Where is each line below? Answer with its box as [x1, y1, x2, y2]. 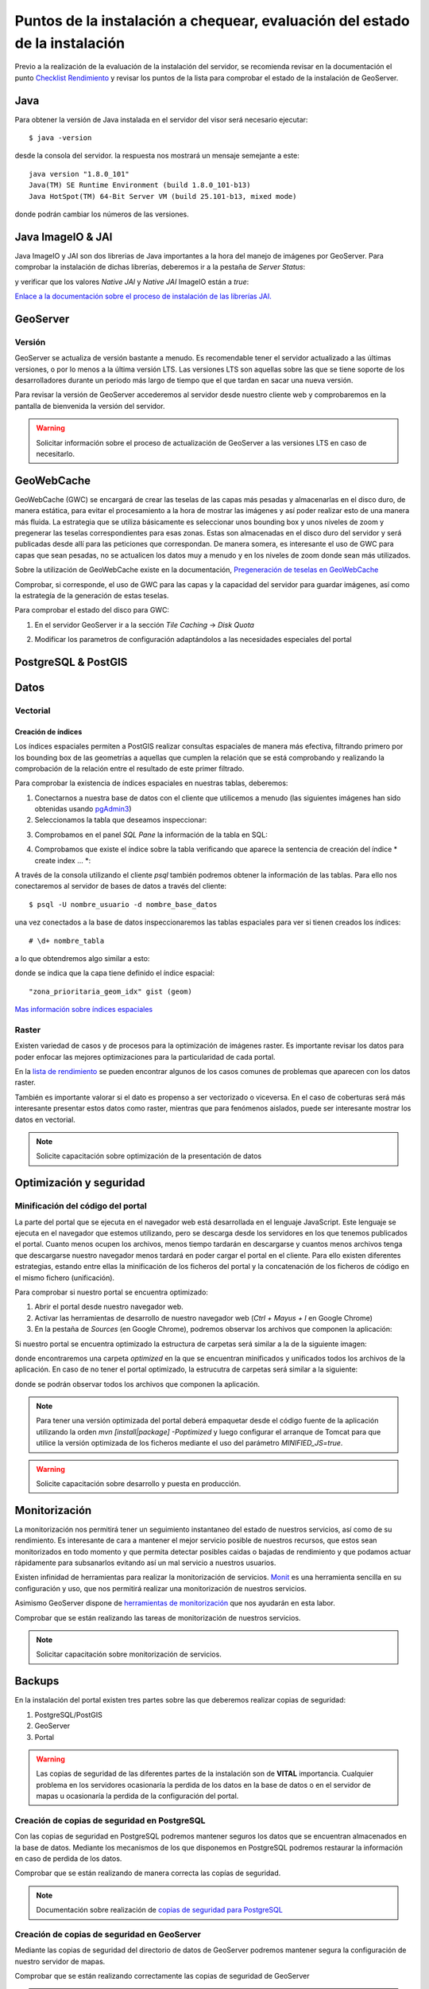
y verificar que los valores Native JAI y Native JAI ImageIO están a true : [14, 277, 249, 286]
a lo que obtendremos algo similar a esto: [14, 954, 150, 963]
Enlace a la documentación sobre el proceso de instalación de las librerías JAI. [14, 291, 272, 302]
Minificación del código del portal [14, 1201, 147, 1212]
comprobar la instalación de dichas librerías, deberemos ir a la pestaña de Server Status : [14, 263, 306, 272]
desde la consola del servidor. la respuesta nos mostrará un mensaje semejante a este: [14, 151, 300, 161]
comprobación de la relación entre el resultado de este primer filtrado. [14, 764, 245, 773]
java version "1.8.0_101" [29, 169, 130, 178]
